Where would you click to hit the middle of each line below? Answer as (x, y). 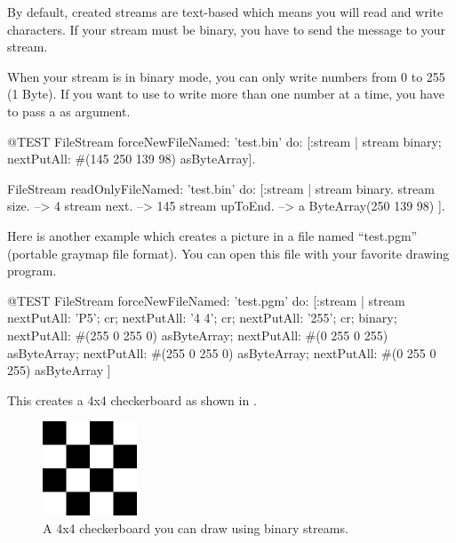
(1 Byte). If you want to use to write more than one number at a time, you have (226, 94)
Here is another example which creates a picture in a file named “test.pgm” (212, 235)
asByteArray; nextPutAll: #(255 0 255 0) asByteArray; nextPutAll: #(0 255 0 (222, 352)
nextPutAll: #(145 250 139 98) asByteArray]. (132, 159)
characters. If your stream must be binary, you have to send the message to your (226, 29)
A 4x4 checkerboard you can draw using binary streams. (196, 527)
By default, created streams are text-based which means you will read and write (225, 12)
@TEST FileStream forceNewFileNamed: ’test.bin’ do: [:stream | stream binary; (224, 141)
